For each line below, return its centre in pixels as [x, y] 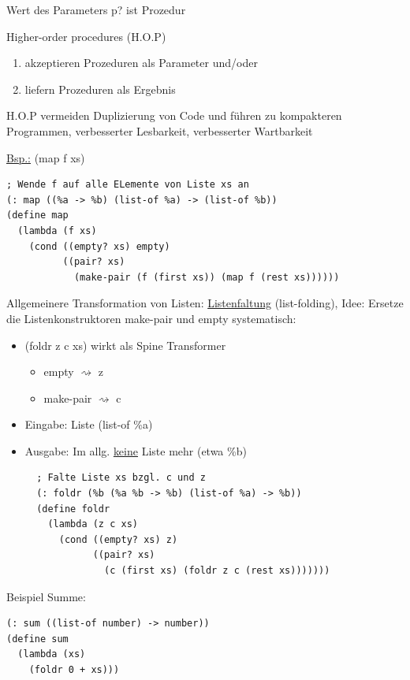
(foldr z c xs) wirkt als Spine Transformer [125, 345]
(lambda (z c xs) [93, 524]
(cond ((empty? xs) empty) [99, 246]
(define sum [37, 639]
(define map [37, 216]
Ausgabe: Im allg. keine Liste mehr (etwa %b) [136, 450]
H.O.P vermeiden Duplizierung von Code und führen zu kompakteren [174, 115]
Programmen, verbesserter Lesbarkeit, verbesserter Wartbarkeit [160, 130]
